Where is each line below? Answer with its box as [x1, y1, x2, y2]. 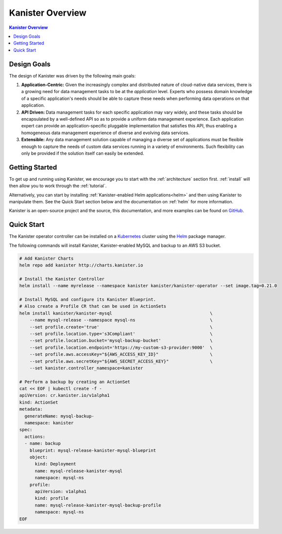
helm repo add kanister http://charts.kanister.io [19, 263, 144, 268]
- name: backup [24, 441, 61, 446]
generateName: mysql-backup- [24, 413, 95, 419]
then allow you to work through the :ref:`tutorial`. [9, 183, 107, 189]
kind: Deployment [35, 461, 77, 467]
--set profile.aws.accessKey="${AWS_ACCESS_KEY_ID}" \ [29, 352, 213, 357]
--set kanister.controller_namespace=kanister [29, 365, 144, 371]
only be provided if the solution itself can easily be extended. [21, 150, 144, 156]
